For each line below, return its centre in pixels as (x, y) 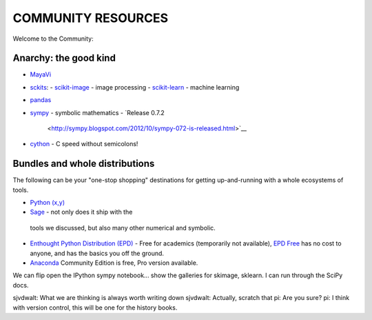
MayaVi (41, 74)
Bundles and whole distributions (84, 164)
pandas (41, 100)
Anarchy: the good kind (64, 58)
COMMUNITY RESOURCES (91, 18)
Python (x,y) (48, 203)
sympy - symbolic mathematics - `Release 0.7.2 (97, 112)
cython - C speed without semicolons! (84, 144)
